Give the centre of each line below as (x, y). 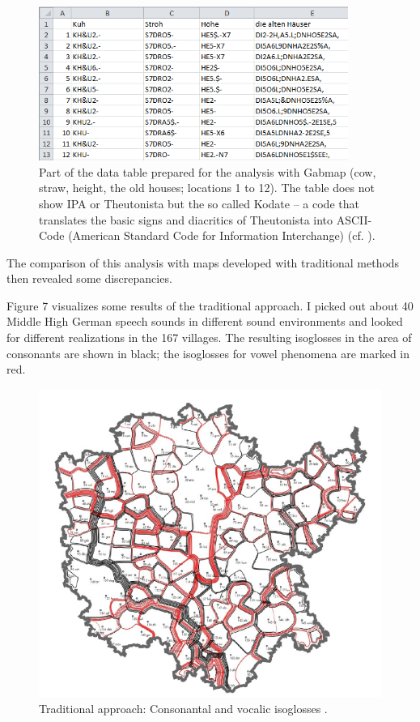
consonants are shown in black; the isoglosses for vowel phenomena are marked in (208, 353)
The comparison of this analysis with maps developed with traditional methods (203, 262)
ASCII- (354, 219)
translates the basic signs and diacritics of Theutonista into (186, 219)
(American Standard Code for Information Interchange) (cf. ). (222, 235)
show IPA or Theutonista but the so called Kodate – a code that (199, 203)
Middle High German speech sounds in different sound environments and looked (205, 321)
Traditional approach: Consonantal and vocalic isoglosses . (183, 708)
